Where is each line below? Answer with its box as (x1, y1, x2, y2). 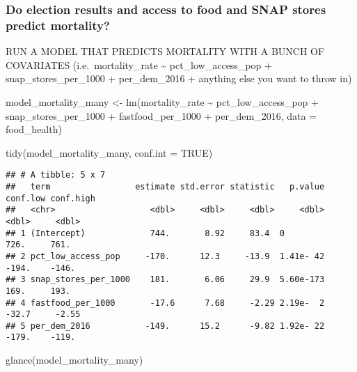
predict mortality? (6, 16, 110, 33)
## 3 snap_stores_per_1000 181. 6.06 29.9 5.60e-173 (6, 274, 325, 285)
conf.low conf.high (6, 193, 95, 203)
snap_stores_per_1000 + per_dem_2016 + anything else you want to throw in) (6, 71, 352, 86)
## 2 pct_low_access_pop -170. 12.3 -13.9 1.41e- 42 (6, 251, 325, 261)
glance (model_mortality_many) (6, 352, 143, 367)
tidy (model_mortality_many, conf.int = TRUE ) (6, 145, 213, 160)
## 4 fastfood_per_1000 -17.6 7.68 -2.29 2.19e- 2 (6, 297, 325, 308)
